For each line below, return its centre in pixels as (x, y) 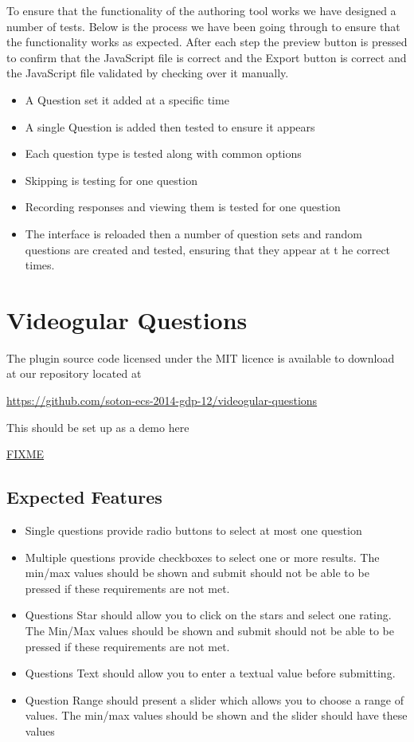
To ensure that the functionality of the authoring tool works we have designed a (201, 10)
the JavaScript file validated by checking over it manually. (148, 73)
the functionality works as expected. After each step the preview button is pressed (207, 42)
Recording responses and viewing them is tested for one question (183, 207)
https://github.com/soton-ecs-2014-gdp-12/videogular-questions (162, 400)
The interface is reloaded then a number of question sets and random (193, 233)
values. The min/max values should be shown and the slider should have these (216, 715)
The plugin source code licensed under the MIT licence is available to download (201, 357)
